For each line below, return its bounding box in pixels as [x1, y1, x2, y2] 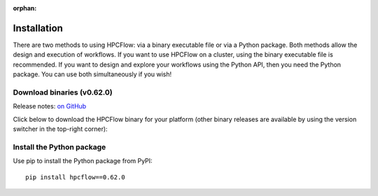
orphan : [13, 4, 37, 12]
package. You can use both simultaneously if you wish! [13, 70, 172, 78]
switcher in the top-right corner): [13, 125, 108, 133]
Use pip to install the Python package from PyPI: [13, 157, 153, 165]
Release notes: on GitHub [13, 102, 87, 111]
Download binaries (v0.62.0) [13, 87, 113, 97]
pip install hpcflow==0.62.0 [25, 173, 125, 181]
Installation [13, 22, 63, 34]
